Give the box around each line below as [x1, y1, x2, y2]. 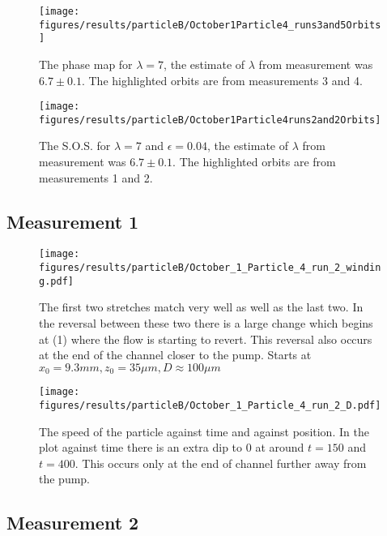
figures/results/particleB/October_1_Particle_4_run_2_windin [39, 262, 381, 274]
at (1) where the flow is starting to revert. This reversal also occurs [39, 330, 372, 347]
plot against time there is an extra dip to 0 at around [39, 439, 304, 456]
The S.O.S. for [39, 137, 111, 154]
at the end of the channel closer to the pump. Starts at [39, 346, 312, 363]
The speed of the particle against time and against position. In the [39, 422, 369, 440]
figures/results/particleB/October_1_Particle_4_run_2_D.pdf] [39, 399, 381, 411]
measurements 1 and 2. [39, 169, 153, 186]
